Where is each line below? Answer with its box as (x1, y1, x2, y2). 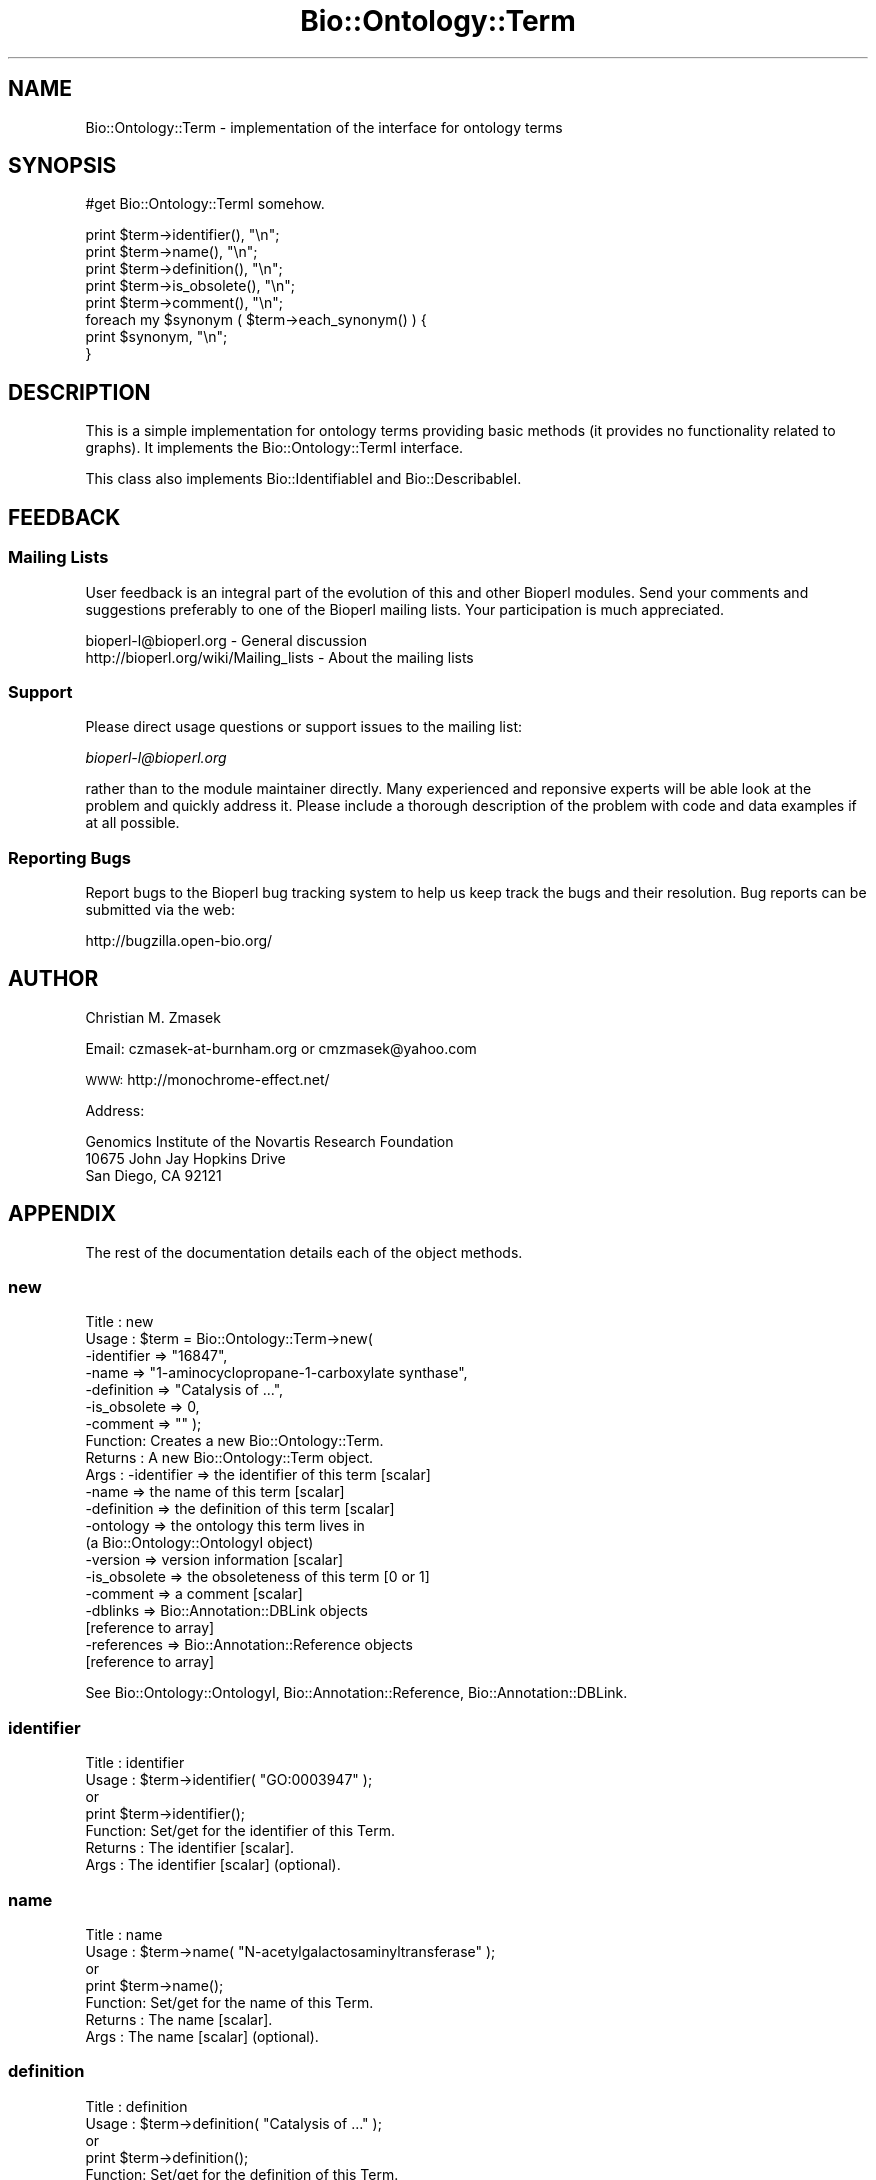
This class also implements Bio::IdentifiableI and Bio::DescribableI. (85, 470, 522, 488)
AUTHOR (8, 966, 99, 992)
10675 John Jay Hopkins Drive (85, 1149, 286, 1167)
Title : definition (85, 2097, 188, 2115)
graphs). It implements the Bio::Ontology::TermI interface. (85, 439, 464, 457)
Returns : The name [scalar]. (85, 2010, 273, 2028)
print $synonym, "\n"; (85, 328, 228, 346)
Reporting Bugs (8, 847, 131, 868)
